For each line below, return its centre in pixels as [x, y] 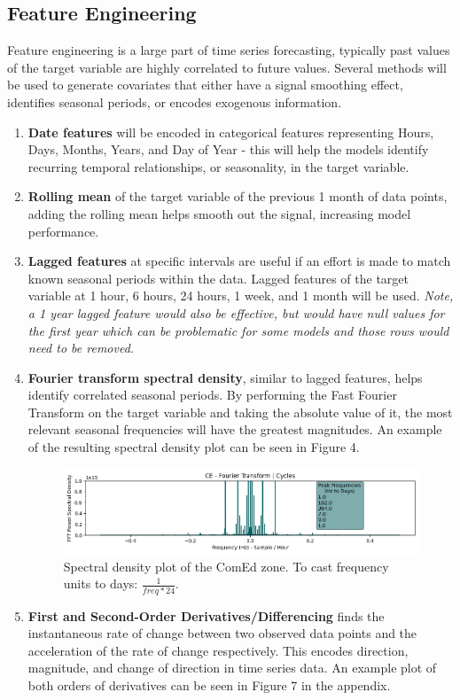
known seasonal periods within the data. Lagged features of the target [218, 278]
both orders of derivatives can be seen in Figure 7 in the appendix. [209, 684]
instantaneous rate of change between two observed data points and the [222, 633]
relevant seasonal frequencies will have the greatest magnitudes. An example [235, 429]
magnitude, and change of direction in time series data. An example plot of [232, 668]
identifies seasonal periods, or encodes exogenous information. [175, 101]
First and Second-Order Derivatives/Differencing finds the [206, 615]
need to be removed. [81, 348]
